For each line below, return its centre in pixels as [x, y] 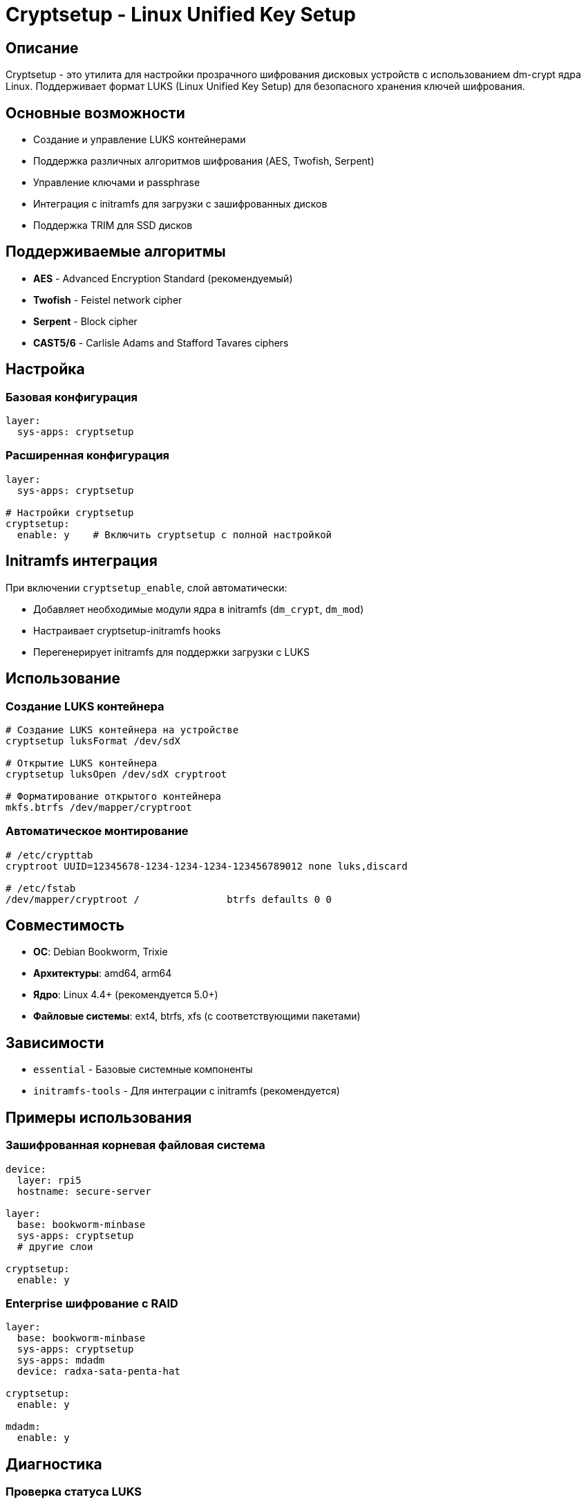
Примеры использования [99, 1117]
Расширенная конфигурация [88, 456]
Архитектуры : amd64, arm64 [103, 973]
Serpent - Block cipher [85, 321]
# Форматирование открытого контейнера [113, 796]
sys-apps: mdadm [61, 1360]
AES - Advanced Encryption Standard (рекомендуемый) [163, 278]
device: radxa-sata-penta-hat [98, 1372]
